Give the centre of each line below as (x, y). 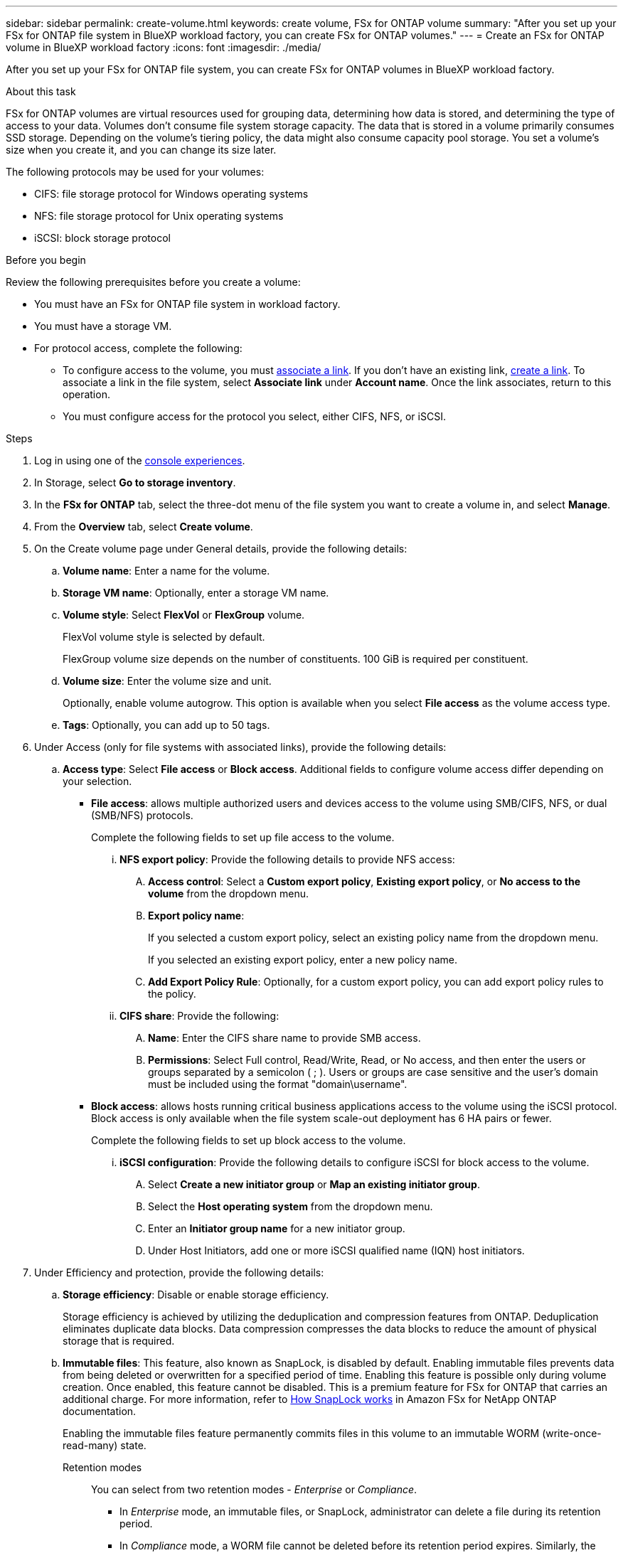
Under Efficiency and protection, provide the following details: (179, 1272)
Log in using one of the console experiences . (140, 460)
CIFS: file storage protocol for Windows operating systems (171, 194)
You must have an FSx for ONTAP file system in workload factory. (187, 304)
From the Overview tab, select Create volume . (144, 527)
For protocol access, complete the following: (138, 348)
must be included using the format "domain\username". (278, 1084)
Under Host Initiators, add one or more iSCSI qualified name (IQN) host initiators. (336, 1250)
